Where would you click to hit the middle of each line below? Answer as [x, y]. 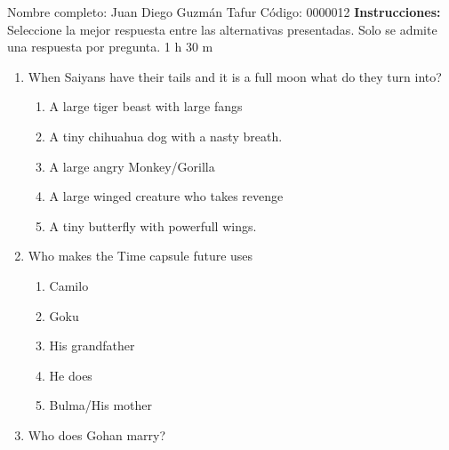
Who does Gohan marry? [97, 434]
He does [71, 375]
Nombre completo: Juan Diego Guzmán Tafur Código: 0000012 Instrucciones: [224, 12]
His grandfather [92, 346]
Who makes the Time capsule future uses [140, 256]
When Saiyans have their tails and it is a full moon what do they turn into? [235, 76]
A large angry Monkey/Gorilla [132, 166]
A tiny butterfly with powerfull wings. [153, 225]
